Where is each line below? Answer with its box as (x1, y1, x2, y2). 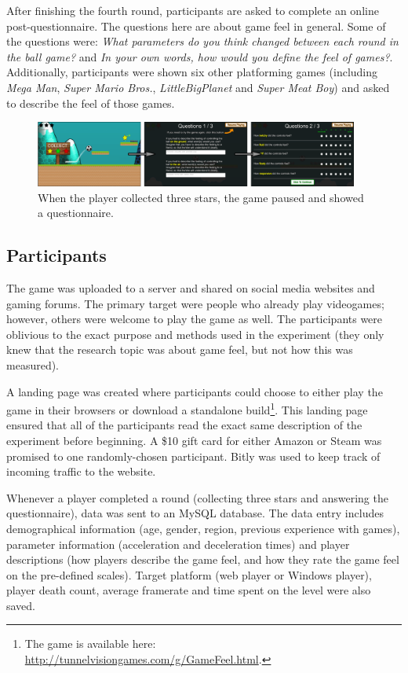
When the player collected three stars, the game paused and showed (38, 189, 364, 205)
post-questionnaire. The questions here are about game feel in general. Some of (6, 17, 386, 34)
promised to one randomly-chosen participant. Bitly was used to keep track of (6, 447, 381, 464)
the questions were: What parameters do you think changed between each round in (6, 33, 399, 50)
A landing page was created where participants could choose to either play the (6, 383, 383, 399)
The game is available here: (24, 635, 156, 652)
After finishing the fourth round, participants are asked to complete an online (6, 2, 379, 18)
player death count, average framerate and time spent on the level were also (6, 582, 371, 598)
